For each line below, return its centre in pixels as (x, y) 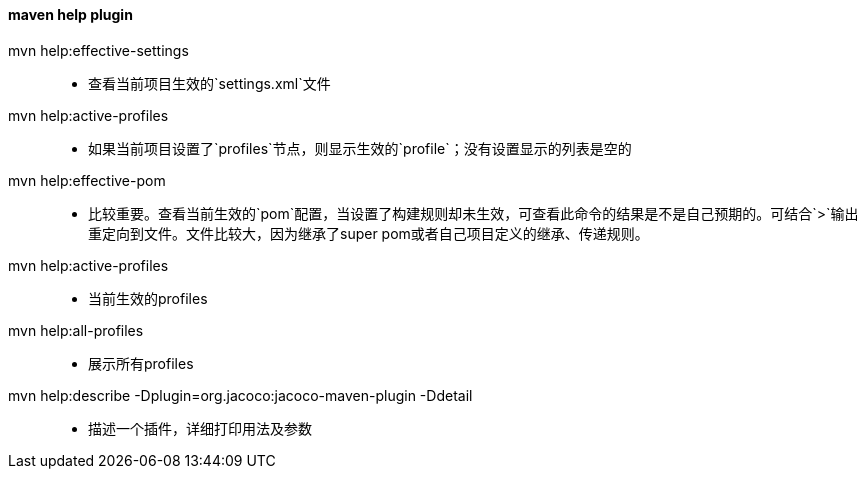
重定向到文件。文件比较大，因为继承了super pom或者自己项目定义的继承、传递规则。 (368, 233)
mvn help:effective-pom (87, 180)
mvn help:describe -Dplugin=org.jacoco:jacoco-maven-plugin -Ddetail (240, 395)
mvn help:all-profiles (76, 330)
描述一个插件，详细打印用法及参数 (200, 428)
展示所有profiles (141, 363)
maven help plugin (70, 14)
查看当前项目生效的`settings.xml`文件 (209, 83)
